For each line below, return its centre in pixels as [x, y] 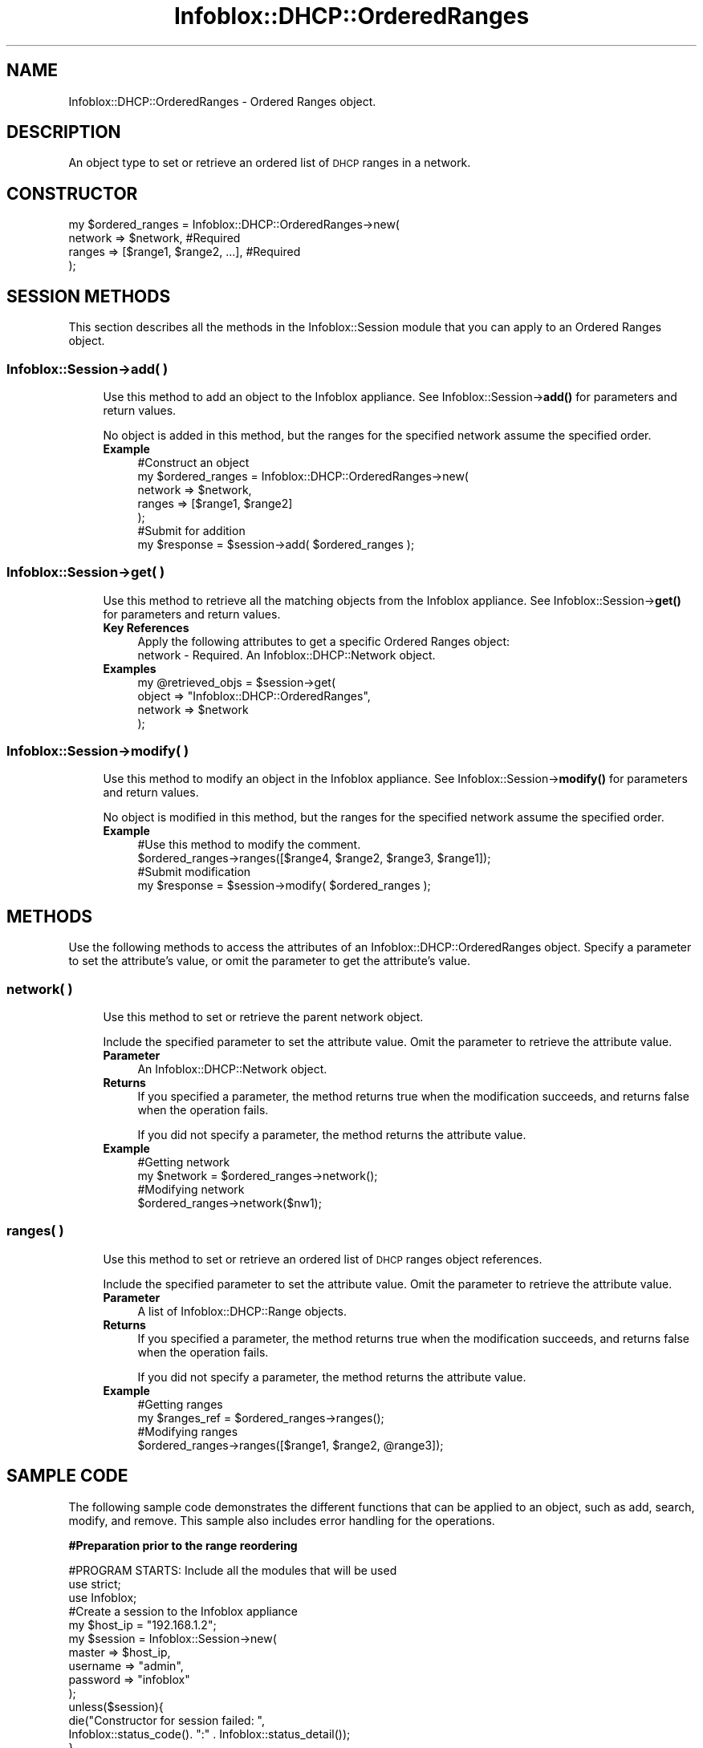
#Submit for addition [191, 530]
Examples [130, 668]
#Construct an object [193, 462]
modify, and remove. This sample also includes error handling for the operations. [282, 1520]
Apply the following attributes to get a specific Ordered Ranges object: [324, 641]
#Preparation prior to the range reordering [183, 1545]
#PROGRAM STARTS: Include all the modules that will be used [233, 1570]
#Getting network [184, 1162]
